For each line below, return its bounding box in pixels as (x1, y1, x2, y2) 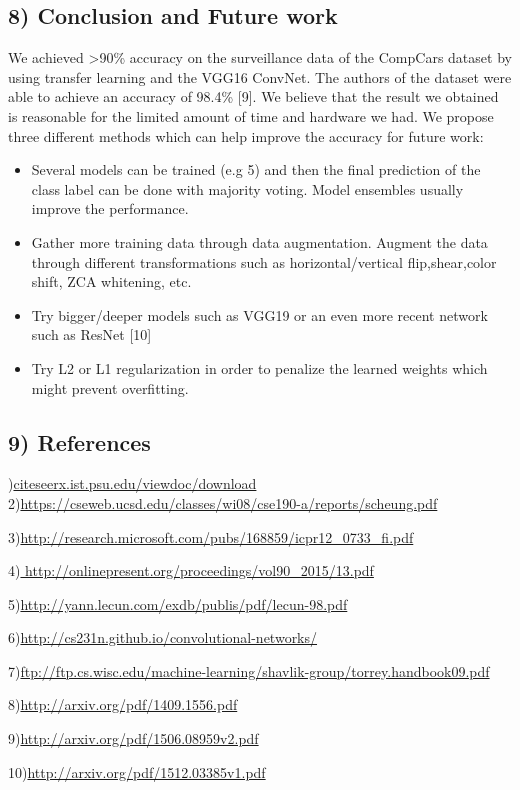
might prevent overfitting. (31, 377, 189, 398)
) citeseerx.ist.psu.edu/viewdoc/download (8, 473, 257, 494)
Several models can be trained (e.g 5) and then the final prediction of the (31, 159, 481, 180)
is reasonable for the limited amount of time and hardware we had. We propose (8, 105, 494, 126)
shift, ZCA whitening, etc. (31, 271, 192, 292)
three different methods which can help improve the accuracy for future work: (8, 125, 484, 146)
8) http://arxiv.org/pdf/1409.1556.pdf (8, 694, 238, 715)
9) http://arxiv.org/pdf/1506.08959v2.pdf (8, 728, 259, 749)
